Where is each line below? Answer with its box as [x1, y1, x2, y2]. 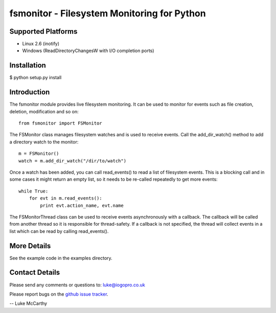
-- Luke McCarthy [9, 300, 48, 306]
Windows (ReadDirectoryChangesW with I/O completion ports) [22, 47, 154, 54]
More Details [9, 242, 51, 250]
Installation [9, 61, 46, 70]
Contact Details [9, 268, 60, 277]
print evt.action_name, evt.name [40, 202, 124, 208]
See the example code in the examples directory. [9, 255, 112, 261]
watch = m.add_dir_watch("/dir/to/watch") [18, 158, 127, 163]
